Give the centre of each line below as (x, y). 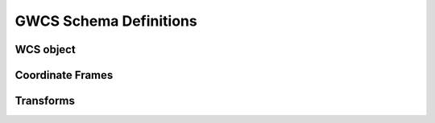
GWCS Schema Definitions (106, 21)
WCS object (45, 49)
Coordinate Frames (64, 75)
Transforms (45, 101)
